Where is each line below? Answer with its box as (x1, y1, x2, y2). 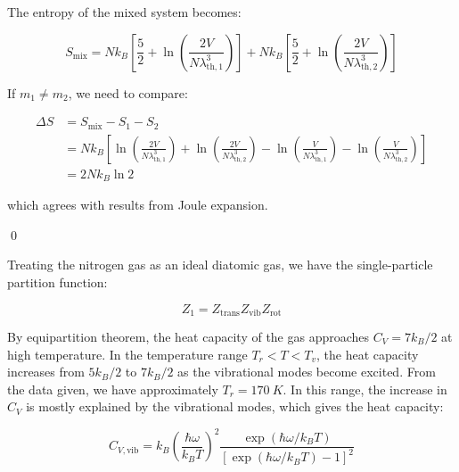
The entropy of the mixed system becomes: (7, 3, 242, 21)
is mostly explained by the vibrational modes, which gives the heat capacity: (26, 397, 444, 416)
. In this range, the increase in (283, 379, 447, 398)
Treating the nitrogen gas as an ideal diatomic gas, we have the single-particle (7, 255, 433, 274)
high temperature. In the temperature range (7, 344, 248, 363)
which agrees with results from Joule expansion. (7, 195, 268, 214)
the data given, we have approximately (7, 379, 218, 398)
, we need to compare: (68, 83, 188, 102)
